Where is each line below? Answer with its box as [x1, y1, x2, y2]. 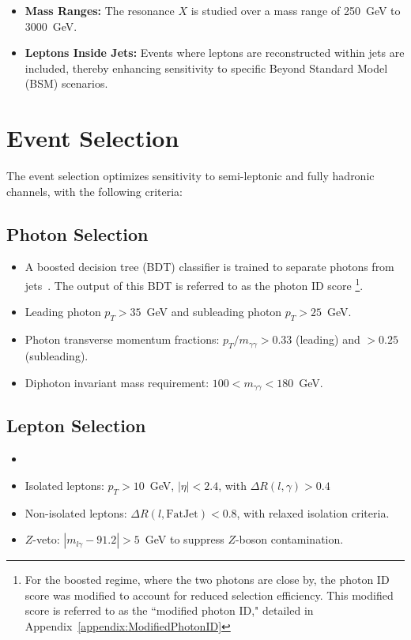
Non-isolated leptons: [25, 504, 127, 521]
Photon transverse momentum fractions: [25, 331, 220, 348]
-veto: [32, 531, 60, 548]
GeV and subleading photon [146, 303, 282, 320]
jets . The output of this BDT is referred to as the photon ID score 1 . [25, 275, 364, 293]
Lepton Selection [6, 413, 146, 438]
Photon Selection [6, 221, 149, 246]
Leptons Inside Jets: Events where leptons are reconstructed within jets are [25, 44, 405, 61]
